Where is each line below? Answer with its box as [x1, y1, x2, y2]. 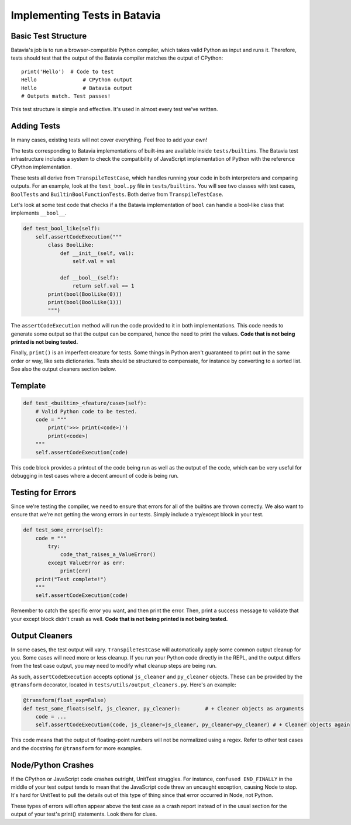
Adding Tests [11, 121, 61, 131]
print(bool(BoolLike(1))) [47, 299, 122, 305]
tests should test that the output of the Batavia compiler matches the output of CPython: [11, 54, 223, 61]
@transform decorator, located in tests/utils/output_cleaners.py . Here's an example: [11, 681, 236, 688]
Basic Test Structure [11, 31, 87, 41]
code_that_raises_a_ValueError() [60, 551, 156, 558]
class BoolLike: [47, 241, 95, 248]
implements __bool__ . [11, 209, 67, 216]
